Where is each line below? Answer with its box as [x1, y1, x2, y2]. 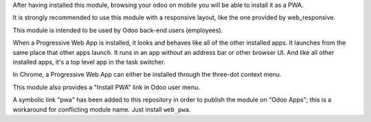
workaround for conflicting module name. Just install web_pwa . [12, 105, 191, 113]
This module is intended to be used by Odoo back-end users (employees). [12, 26, 223, 34]
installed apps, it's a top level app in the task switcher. [12, 58, 166, 66]
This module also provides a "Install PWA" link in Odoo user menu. [12, 83, 201, 91]
